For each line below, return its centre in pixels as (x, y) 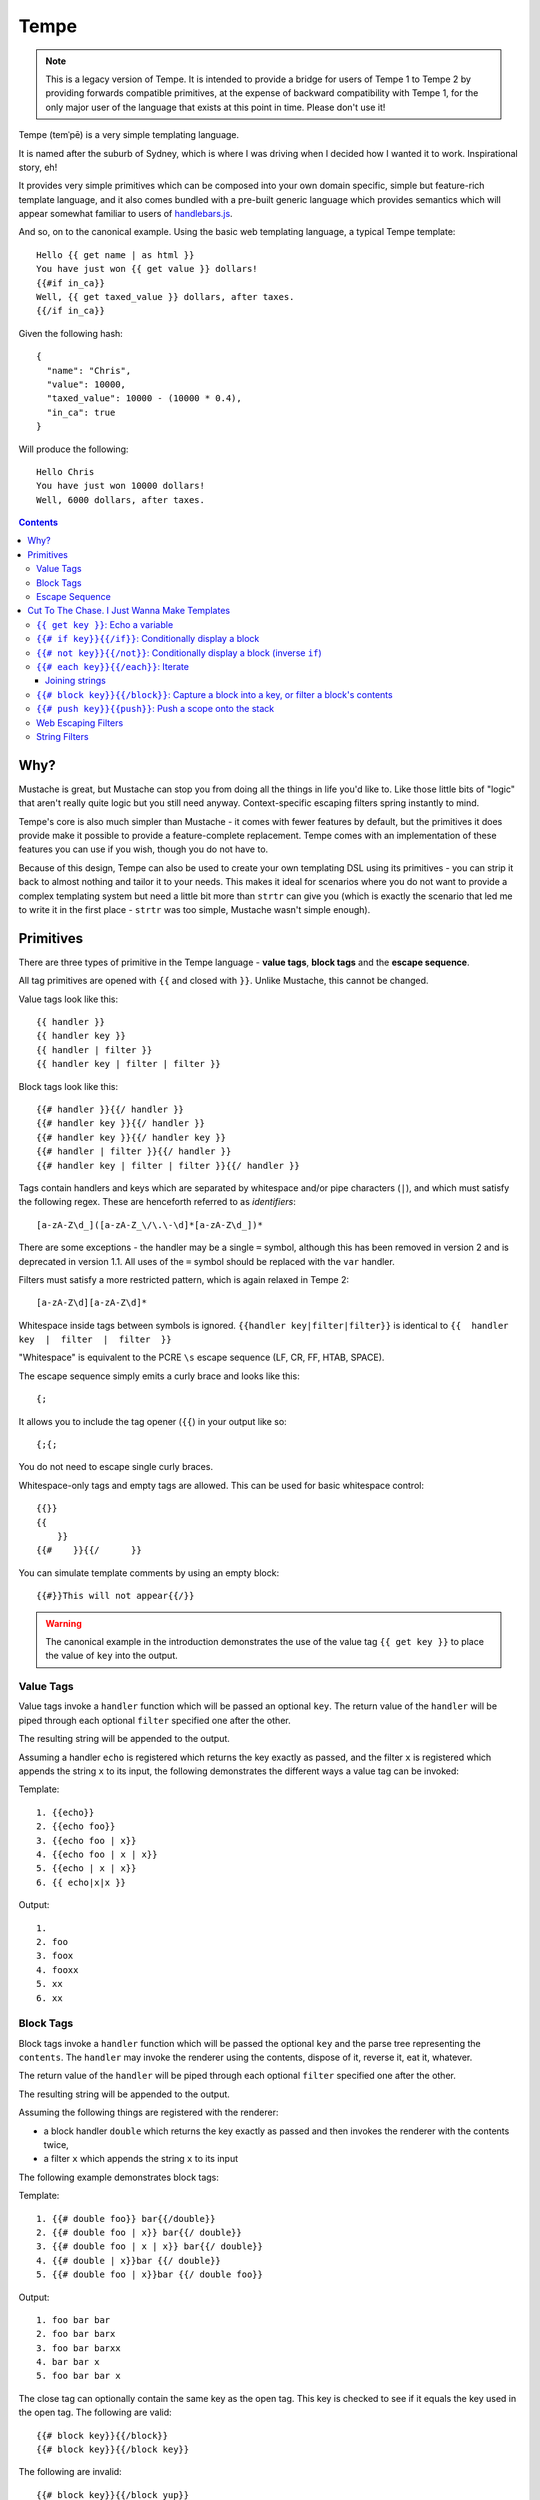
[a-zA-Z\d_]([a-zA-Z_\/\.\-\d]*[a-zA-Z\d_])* (150, 1224)
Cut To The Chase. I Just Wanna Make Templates (128, 611)
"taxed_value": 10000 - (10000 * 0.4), (144, 398)
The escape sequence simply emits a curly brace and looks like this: (159, 1376)
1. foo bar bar (73, 2319)
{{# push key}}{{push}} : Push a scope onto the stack (155, 709)
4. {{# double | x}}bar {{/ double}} (129, 2260)
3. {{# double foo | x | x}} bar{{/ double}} (150, 2246)
